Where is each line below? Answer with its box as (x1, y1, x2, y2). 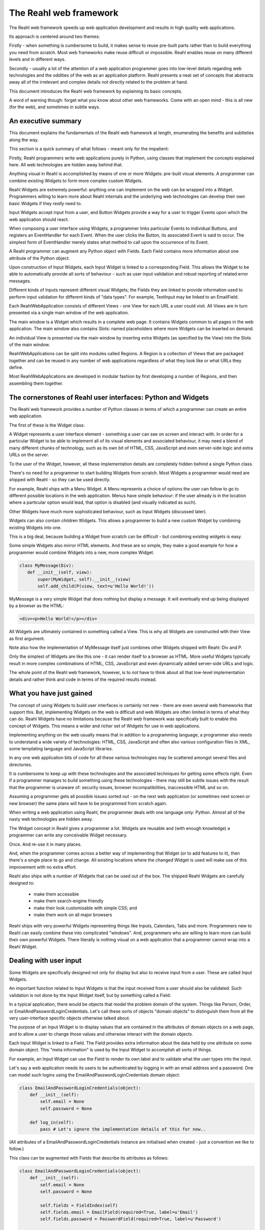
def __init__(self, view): (27, 570, 92, 575)
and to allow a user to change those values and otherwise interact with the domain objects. (9, 1031, 193, 1037)
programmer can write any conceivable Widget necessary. (9, 832, 128, 838)
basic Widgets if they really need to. (9, 200, 82, 206)
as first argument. (9, 635, 45, 642)
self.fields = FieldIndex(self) (40, 1202, 118, 1208)
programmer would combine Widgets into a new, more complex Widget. (9, 549, 155, 555)
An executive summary (9, 117, 82, 125)
